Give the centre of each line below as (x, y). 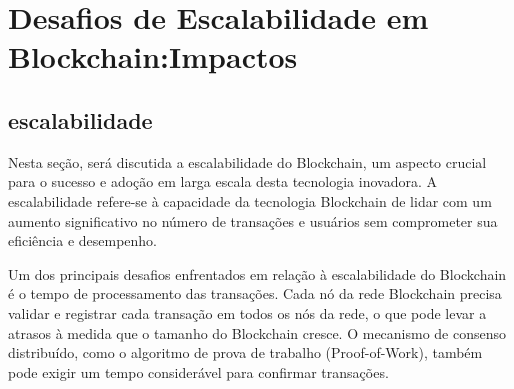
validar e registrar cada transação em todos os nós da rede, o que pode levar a (247, 312)
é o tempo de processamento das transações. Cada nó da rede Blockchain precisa (255, 293)
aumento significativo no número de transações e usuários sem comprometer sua (253, 220)
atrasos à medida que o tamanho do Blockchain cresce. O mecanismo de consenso (257, 332)
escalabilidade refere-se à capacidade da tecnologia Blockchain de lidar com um (250, 200)
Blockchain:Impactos (153, 56)
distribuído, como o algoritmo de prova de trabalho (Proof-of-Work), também (245, 352)
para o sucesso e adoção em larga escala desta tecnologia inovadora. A (222, 181)
